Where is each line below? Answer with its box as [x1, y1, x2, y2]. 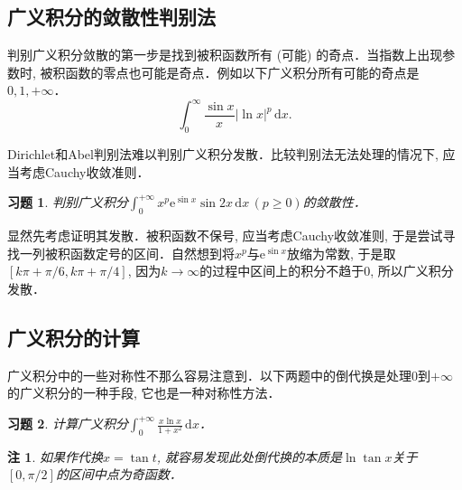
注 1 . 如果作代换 [7, 447, 103, 466]
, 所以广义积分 [370, 261, 454, 280]
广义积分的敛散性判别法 [7, 3, 216, 31]
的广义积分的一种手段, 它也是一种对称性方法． [7, 383, 281, 402]
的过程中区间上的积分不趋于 [199, 261, 365, 280]
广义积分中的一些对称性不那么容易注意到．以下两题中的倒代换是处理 [7, 365, 411, 384]
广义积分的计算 [7, 324, 140, 352]
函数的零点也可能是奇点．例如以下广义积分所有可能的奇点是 [65, 62, 420, 81]
